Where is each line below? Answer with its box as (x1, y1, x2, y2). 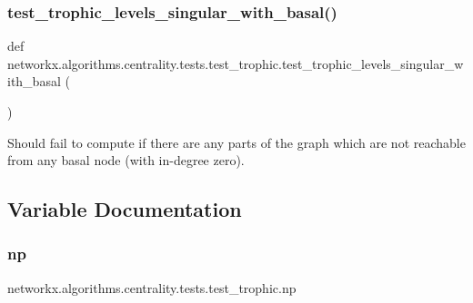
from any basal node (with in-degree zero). (7, 151, 245, 170)
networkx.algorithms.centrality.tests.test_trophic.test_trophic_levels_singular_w (7, 54, 464, 73)
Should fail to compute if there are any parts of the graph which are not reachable (7, 132, 466, 151)
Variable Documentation (7, 195, 242, 223)
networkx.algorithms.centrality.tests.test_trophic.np (7, 278, 297, 297)
